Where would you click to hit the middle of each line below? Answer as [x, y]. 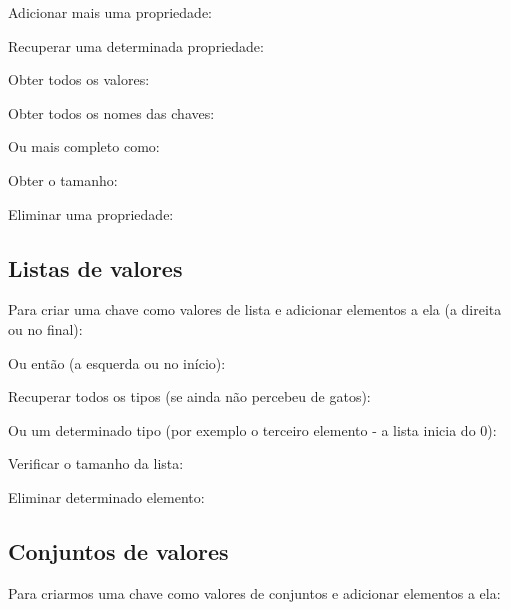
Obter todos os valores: [79, 79]
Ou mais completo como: [84, 146]
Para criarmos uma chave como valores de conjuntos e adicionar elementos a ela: [254, 592]
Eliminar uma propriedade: [91, 213]
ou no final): [45, 328]
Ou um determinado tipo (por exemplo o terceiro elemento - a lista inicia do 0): [252, 429]
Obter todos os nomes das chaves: [111, 112]
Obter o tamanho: [63, 179]
